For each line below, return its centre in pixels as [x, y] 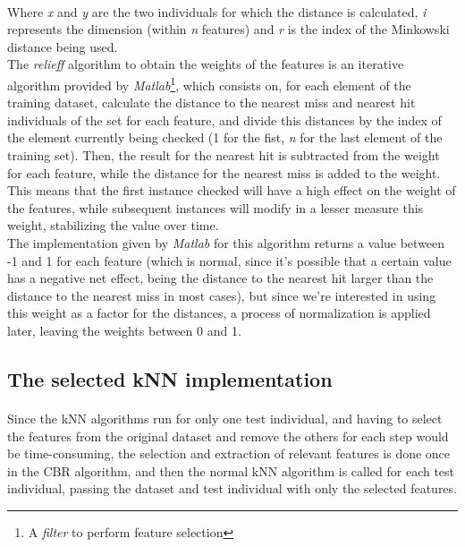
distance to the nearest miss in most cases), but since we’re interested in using [222, 295]
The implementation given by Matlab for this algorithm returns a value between [226, 242]
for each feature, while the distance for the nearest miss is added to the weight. [224, 172]
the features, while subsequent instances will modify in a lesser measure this [216, 207]
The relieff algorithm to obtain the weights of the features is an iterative [206, 64]
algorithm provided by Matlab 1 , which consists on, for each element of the [209, 83]
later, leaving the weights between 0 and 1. [124, 330]
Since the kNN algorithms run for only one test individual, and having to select [225, 418]
